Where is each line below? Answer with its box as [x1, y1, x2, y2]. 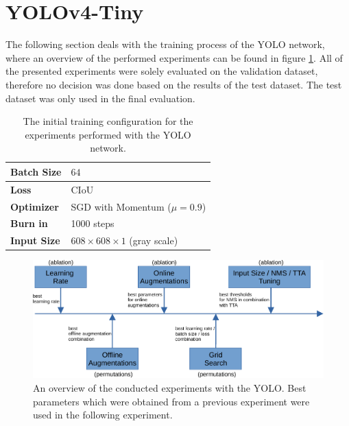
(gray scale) [129, 233, 178, 248]
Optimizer [10, 199, 59, 213]
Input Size [10, 233, 60, 248]
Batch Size [10, 164, 62, 178]
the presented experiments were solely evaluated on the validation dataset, [5, 64, 318, 78]
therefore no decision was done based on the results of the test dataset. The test [5, 77, 342, 91]
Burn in [10, 216, 48, 230]
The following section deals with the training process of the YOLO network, [5, 37, 325, 51]
